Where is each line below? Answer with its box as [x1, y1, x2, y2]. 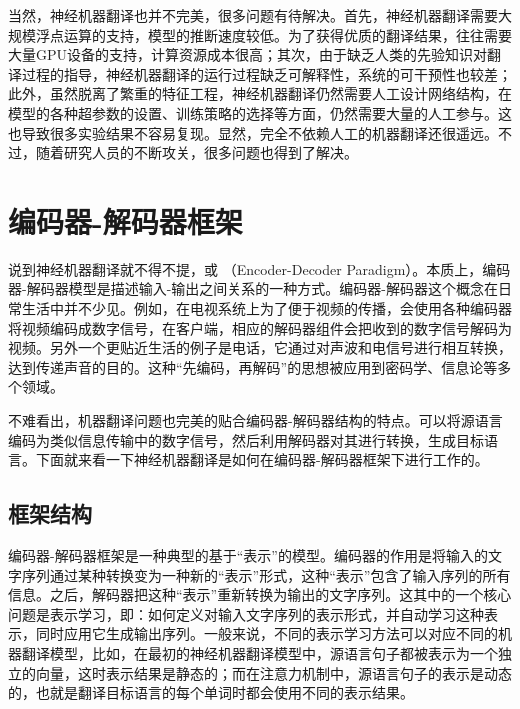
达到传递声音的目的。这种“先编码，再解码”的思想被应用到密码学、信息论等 [8, 356, 498, 377]
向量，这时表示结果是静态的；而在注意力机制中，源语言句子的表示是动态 [35, 662, 512, 683]
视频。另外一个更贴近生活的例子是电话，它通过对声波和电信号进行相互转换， [8, 337, 512, 358]
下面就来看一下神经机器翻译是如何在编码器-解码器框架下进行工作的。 [35, 449, 489, 470]
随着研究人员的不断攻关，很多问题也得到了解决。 [35, 142, 358, 163]
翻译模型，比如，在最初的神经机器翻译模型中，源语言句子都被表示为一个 [21, 642, 498, 663]
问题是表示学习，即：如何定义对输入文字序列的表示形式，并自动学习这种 [8, 603, 484, 624]
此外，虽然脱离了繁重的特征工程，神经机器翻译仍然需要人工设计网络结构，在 [8, 83, 512, 104]
